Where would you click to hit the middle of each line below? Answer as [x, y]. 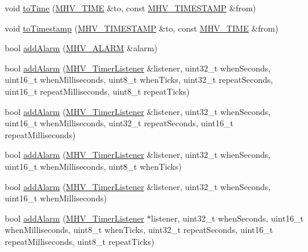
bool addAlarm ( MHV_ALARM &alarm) [81, 48]
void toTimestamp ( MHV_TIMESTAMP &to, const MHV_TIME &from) [142, 28]
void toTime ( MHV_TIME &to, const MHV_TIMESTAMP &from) [130, 8]
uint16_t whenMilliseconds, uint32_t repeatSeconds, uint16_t [119, 123]
